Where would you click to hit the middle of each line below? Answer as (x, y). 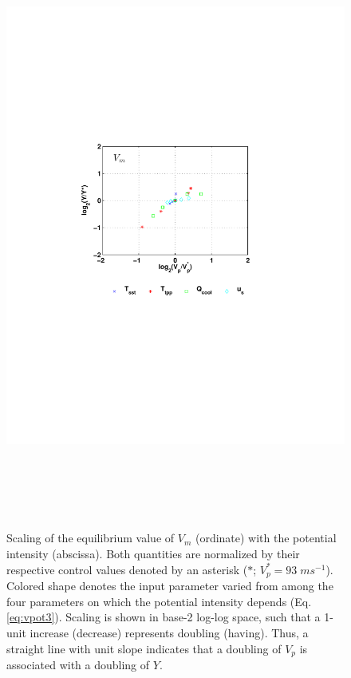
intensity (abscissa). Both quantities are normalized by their (153, 554)
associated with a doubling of (78, 664)
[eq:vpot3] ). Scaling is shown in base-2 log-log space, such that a (164, 617)
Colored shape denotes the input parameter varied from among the (170, 586)
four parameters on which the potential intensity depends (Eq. (159, 601)
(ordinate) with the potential (266, 538)
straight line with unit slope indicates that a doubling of (144, 648)
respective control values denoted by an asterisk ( (127, 569)
